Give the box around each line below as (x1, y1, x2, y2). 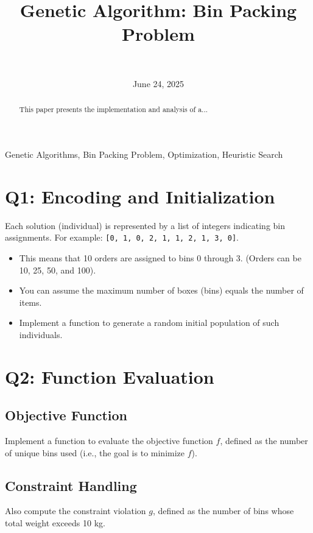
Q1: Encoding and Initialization (5, 183, 275, 208)
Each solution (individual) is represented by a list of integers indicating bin (5, 219, 286, 231)
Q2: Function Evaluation (5, 364, 214, 389)
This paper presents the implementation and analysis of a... (19, 104, 208, 115)
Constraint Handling (5, 476, 137, 495)
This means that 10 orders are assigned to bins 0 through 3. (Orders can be (19, 251, 301, 264)
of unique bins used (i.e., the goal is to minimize (5, 446, 185, 459)
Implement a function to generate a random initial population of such (19, 316, 280, 329)
